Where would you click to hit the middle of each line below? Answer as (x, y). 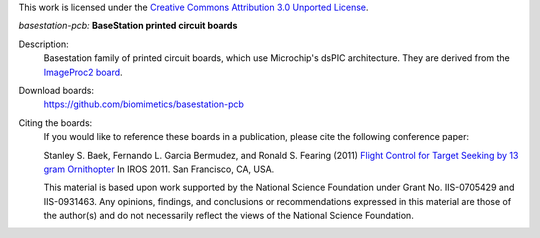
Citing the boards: (55, 122)
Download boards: (56, 90)
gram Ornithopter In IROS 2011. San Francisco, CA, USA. (159, 169)
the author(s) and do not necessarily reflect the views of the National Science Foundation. (228, 216)
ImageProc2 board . (83, 72)
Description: (43, 44)
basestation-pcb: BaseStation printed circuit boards (128, 26)
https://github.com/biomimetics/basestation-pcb (144, 104)
